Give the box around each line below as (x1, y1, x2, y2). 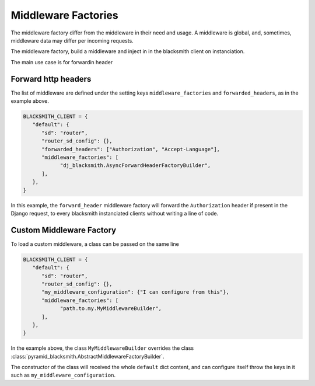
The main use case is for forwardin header (10, 58, 113, 65)
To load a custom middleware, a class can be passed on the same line (10, 240, 179, 248)
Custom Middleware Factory (10, 225, 117, 235)
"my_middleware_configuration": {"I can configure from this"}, (41, 289, 230, 295)
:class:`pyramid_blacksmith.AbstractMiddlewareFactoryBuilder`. (10, 353, 164, 360)
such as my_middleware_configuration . (10, 371, 116, 379)
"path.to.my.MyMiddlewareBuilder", (60, 305, 162, 312)
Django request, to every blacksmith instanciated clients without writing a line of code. (10, 210, 219, 217)
